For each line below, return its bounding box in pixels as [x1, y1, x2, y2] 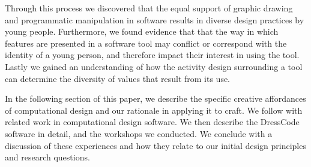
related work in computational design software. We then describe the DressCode [5, 116, 300, 128]
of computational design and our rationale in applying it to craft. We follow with [5, 104, 303, 116]
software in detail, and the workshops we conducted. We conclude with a [5, 127, 273, 139]
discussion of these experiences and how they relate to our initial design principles [5, 139, 306, 151]
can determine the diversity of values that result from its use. [5, 72, 231, 84]
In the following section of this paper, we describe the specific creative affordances [5, 92, 306, 105]
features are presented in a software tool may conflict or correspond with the [5, 37, 287, 49]
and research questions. [5, 151, 90, 163]
